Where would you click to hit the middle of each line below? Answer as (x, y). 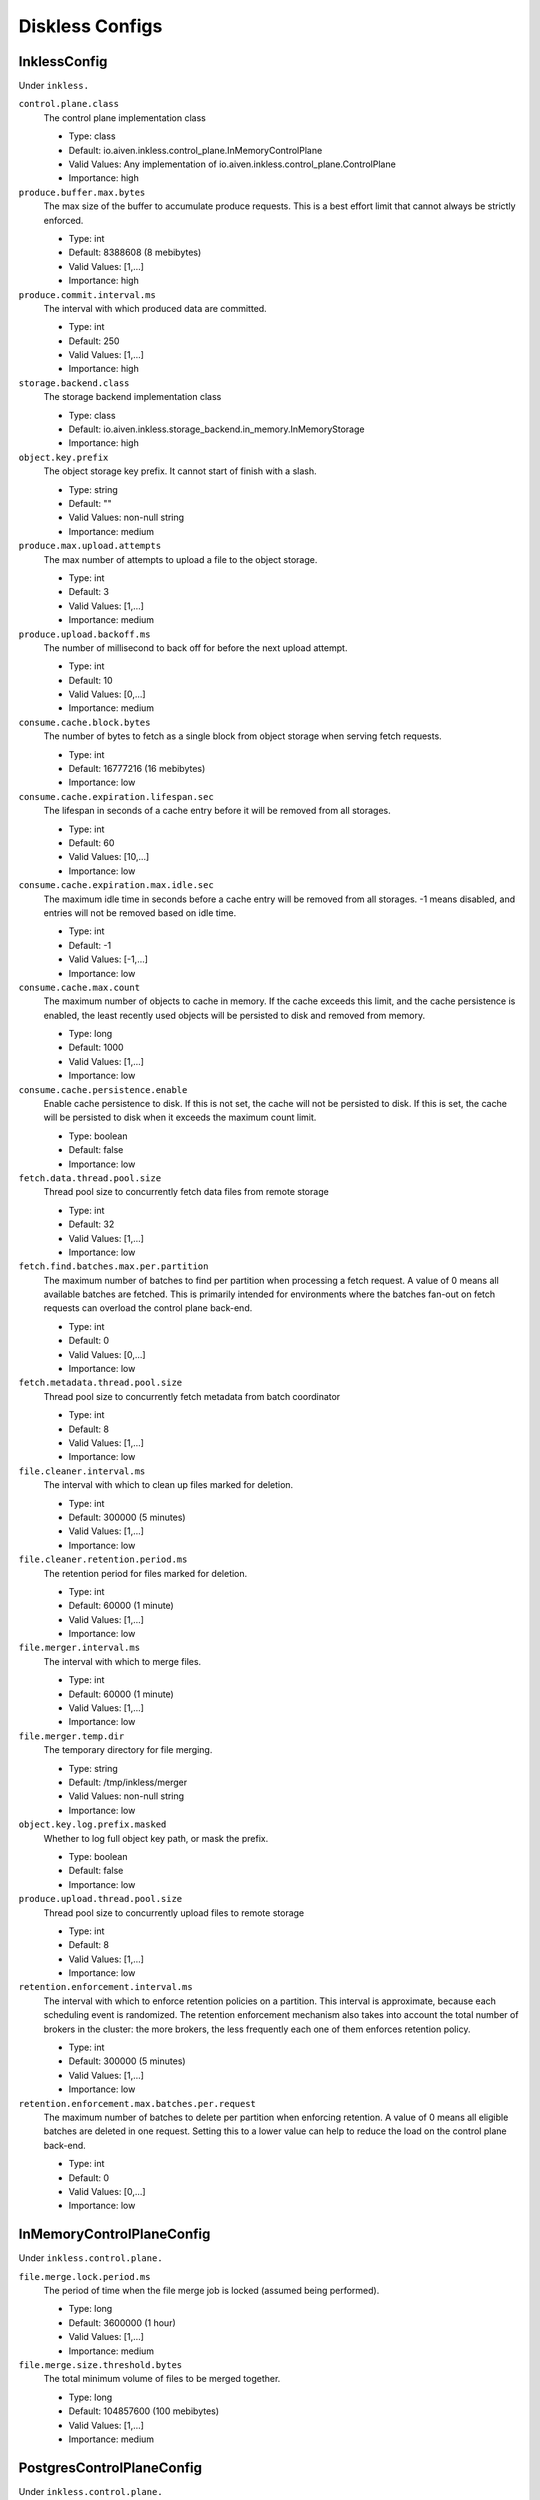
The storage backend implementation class (132, 397)
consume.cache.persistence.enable (103, 1089)
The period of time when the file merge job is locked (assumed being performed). (211, 2290)
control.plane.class (69, 104)
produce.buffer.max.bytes (82, 192)
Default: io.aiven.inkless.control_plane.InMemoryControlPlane (195, 150)
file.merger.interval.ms (79, 1648)
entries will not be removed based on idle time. (140, 912)
